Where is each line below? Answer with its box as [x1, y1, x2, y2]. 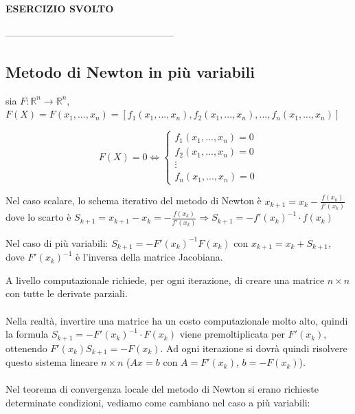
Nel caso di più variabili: [5, 235, 108, 250]
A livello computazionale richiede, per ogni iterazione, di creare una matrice [5, 272, 325, 287]
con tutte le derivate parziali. [5, 286, 128, 301]
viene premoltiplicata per [179, 327, 285, 341]
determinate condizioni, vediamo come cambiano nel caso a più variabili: [5, 395, 310, 409]
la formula [5, 327, 49, 341]
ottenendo [5, 340, 47, 355]
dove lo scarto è [5, 210, 71, 224]
